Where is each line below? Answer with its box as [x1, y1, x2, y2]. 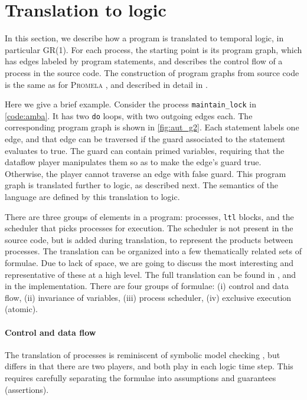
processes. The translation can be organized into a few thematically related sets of [5, 245, 302, 257]
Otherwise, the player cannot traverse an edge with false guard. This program [5, 167, 286, 179]
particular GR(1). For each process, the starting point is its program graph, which [5, 43, 302, 55]
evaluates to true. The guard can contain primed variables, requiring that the [5, 144, 285, 156]
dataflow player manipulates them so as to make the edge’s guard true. [5, 156, 262, 168]
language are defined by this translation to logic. [5, 190, 180, 202]
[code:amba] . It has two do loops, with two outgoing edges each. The [5, 109, 253, 122]
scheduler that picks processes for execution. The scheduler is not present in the [5, 222, 293, 234]
